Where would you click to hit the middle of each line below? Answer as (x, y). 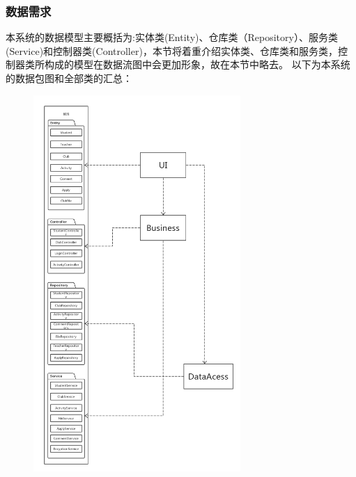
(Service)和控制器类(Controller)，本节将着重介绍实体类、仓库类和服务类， (172, 50)
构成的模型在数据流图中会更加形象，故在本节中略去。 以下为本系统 (197, 64)
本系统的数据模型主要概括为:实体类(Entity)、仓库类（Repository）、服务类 (172, 37)
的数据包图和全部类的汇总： (69, 78)
